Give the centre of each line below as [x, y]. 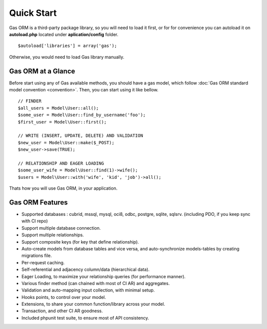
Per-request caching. [43, 262]
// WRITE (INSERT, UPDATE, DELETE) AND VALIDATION [81, 136]
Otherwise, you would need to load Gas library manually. [67, 57]
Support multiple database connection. [61, 228]
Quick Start [33, 13]
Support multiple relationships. [53, 235]
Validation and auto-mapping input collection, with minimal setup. [88, 290]
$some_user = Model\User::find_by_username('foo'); [82, 115]
